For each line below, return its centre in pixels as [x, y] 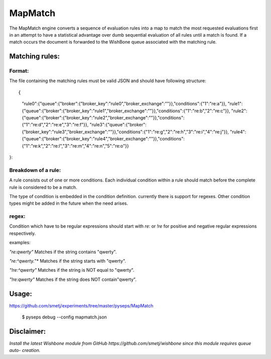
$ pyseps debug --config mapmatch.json [64, 317]
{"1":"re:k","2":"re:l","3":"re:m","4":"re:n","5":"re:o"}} [75, 146]
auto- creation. [25, 350]
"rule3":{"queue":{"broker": [118, 125]
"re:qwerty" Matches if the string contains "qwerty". [63, 252]
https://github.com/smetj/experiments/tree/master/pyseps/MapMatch [81, 305]
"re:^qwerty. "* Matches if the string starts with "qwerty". [68, 261]
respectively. [23, 233]
